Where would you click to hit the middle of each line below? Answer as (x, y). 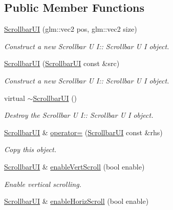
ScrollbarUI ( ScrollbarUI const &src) (62, 63)
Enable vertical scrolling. (43, 184)
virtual (15, 98)
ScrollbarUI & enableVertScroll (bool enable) (74, 166)
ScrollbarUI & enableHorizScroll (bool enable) (77, 201)
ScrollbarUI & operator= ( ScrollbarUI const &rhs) (83, 132)
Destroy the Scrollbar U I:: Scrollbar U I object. (79, 115)
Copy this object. (30, 149)
